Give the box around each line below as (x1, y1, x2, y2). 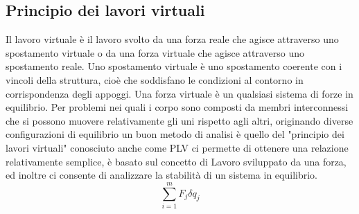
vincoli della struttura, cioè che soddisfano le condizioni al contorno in (6, 72, 304, 87)
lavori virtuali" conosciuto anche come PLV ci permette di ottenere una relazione (6, 140, 349, 154)
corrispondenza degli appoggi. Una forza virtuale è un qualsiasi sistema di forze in (6, 86, 353, 100)
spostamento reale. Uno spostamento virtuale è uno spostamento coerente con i (6, 59, 342, 73)
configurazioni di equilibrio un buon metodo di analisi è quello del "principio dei (6, 127, 344, 141)
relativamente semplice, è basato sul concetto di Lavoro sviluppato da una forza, (6, 154, 347, 168)
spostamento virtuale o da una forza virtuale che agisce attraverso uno (6, 45, 304, 60)
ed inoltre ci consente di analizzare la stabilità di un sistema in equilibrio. (6, 168, 317, 182)
